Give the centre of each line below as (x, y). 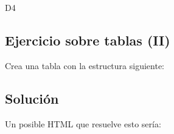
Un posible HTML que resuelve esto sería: (83, 123)
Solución (32, 98)
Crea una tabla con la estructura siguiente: (85, 65)
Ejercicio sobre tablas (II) (88, 40)
